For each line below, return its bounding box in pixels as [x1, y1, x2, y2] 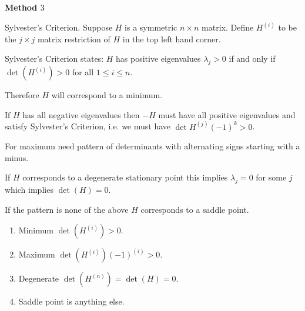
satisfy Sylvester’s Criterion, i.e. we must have [5, 120, 171, 132]
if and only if [229, 52, 276, 65]
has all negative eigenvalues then [22, 108, 140, 121]
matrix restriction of [37, 32, 110, 45]
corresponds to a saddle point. [140, 203, 249, 215]
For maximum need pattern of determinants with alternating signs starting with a [5, 140, 300, 152]
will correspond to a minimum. [51, 89, 163, 101]
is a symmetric [125, 21, 177, 34]
